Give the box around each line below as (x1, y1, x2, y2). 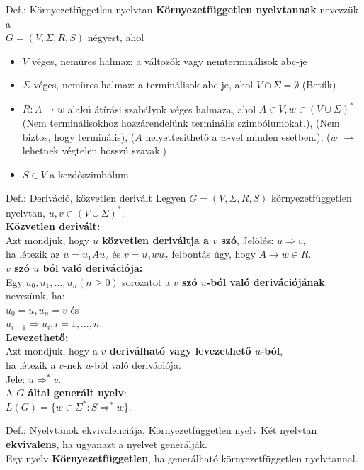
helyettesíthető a (145, 129, 217, 144)
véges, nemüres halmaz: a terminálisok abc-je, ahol (33, 77, 254, 92)
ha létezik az (6, 246, 60, 261)
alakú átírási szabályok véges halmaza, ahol (67, 101, 256, 116)
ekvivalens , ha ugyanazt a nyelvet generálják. (6, 437, 207, 452)
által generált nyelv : (28, 385, 127, 400)
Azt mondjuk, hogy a (6, 343, 98, 358)
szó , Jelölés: (221, 232, 274, 247)
